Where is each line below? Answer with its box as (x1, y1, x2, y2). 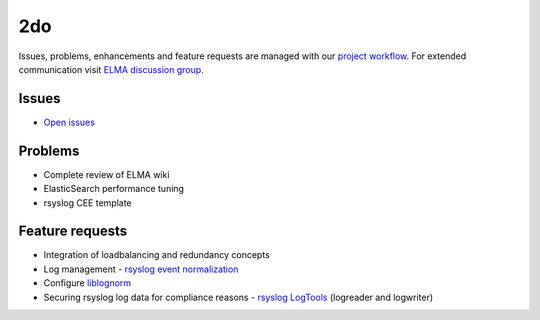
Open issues (43, 116, 95, 128)
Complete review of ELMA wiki (43, 168, 170, 180)
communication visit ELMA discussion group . (18, 63, 204, 75)
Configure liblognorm (43, 277, 132, 289)
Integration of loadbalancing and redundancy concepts (43, 249, 270, 261)
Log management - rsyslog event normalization (43, 263, 239, 275)
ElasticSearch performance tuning (43, 183, 185, 195)
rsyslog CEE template (43, 196, 132, 209)
